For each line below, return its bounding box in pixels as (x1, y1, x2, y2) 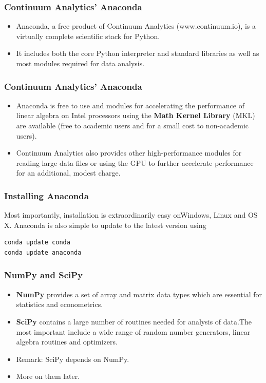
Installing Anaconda (4, 189, 89, 202)
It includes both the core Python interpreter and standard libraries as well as (16, 48, 259, 59)
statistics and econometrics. (16, 299, 103, 310)
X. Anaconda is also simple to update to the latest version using (4, 219, 206, 230)
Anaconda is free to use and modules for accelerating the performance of (16, 100, 244, 110)
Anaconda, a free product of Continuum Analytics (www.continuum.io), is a (16, 21, 256, 31)
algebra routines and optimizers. (16, 336, 118, 347)
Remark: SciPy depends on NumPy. (16, 353, 129, 364)
